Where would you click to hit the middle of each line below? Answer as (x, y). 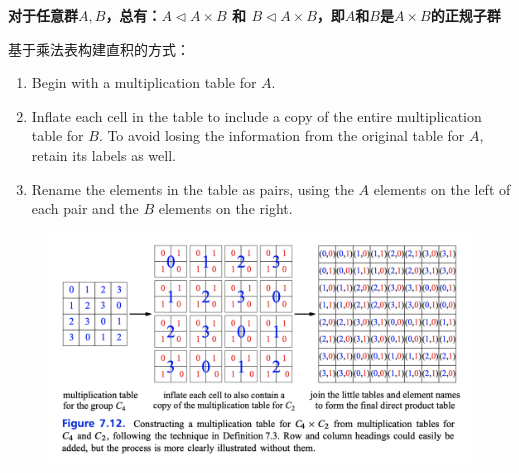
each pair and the (85, 208)
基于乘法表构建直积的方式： (99, 48)
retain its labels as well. (103, 154)
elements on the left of (442, 188)
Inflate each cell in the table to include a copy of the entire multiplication (256, 115)
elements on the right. (225, 208)
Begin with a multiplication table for (144, 82)
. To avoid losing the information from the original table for (281, 135)
